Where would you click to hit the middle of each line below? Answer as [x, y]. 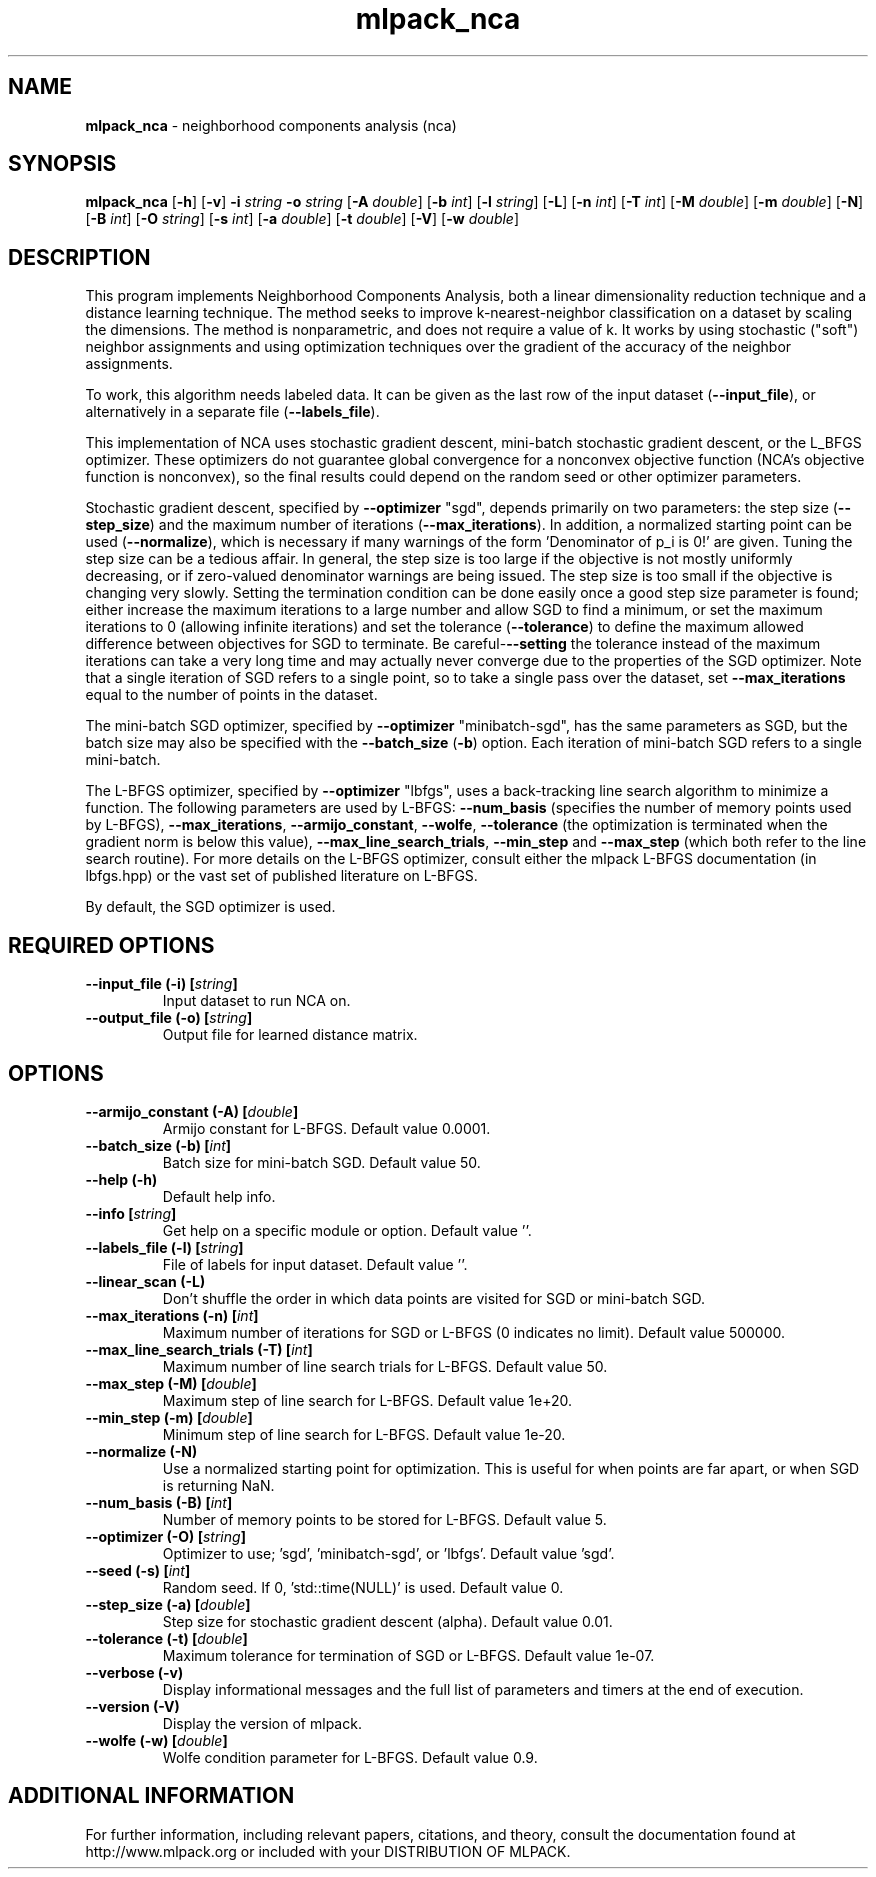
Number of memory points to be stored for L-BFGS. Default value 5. [384, 1519]
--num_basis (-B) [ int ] [159, 1502]
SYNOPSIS [62, 164]
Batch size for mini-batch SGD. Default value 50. [321, 1162]
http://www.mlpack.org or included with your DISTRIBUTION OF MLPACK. [328, 1851]
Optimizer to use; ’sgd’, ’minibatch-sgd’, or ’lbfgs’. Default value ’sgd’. [388, 1553]
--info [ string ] [131, 1213]
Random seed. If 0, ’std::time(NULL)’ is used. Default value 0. [363, 1587]
